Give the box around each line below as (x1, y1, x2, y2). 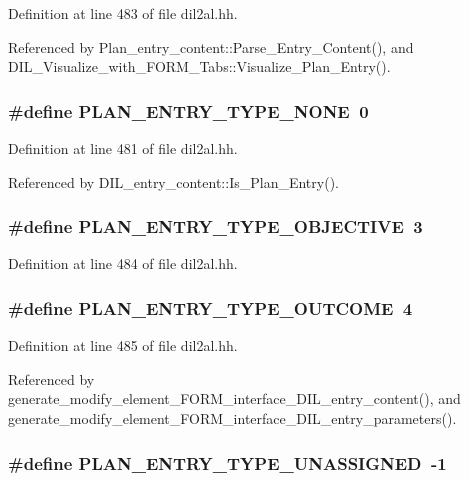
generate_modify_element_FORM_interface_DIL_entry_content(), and (8, 388, 461, 409)
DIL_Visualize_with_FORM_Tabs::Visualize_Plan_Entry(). (8, 56, 391, 77)
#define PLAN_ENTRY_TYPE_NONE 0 (8, 98, 369, 123)
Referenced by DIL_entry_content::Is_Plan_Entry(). (8, 171, 339, 192)
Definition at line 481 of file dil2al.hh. (8, 138, 238, 158)
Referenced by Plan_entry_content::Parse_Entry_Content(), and (8, 36, 414, 57)
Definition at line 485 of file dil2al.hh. (8, 335, 238, 356)
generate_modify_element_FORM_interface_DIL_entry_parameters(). (8, 408, 457, 428)
